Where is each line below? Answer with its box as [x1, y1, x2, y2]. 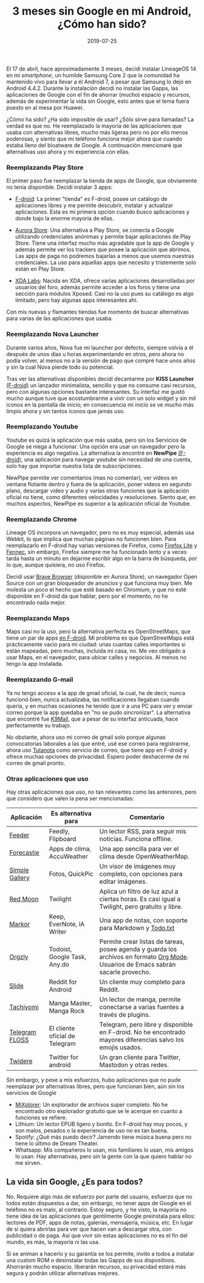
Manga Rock [49, 1007, 85, 1015]
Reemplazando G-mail [6, 676, 73, 684]
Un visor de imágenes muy [99, 862, 176, 871]
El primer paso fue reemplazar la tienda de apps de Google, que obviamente [6, 177, 197, 184]
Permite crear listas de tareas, [99, 937, 185, 946]
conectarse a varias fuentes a [99, 1003, 184, 1012]
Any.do [49, 960, 70, 969]
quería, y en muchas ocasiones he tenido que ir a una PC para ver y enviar [6, 702, 193, 710]
